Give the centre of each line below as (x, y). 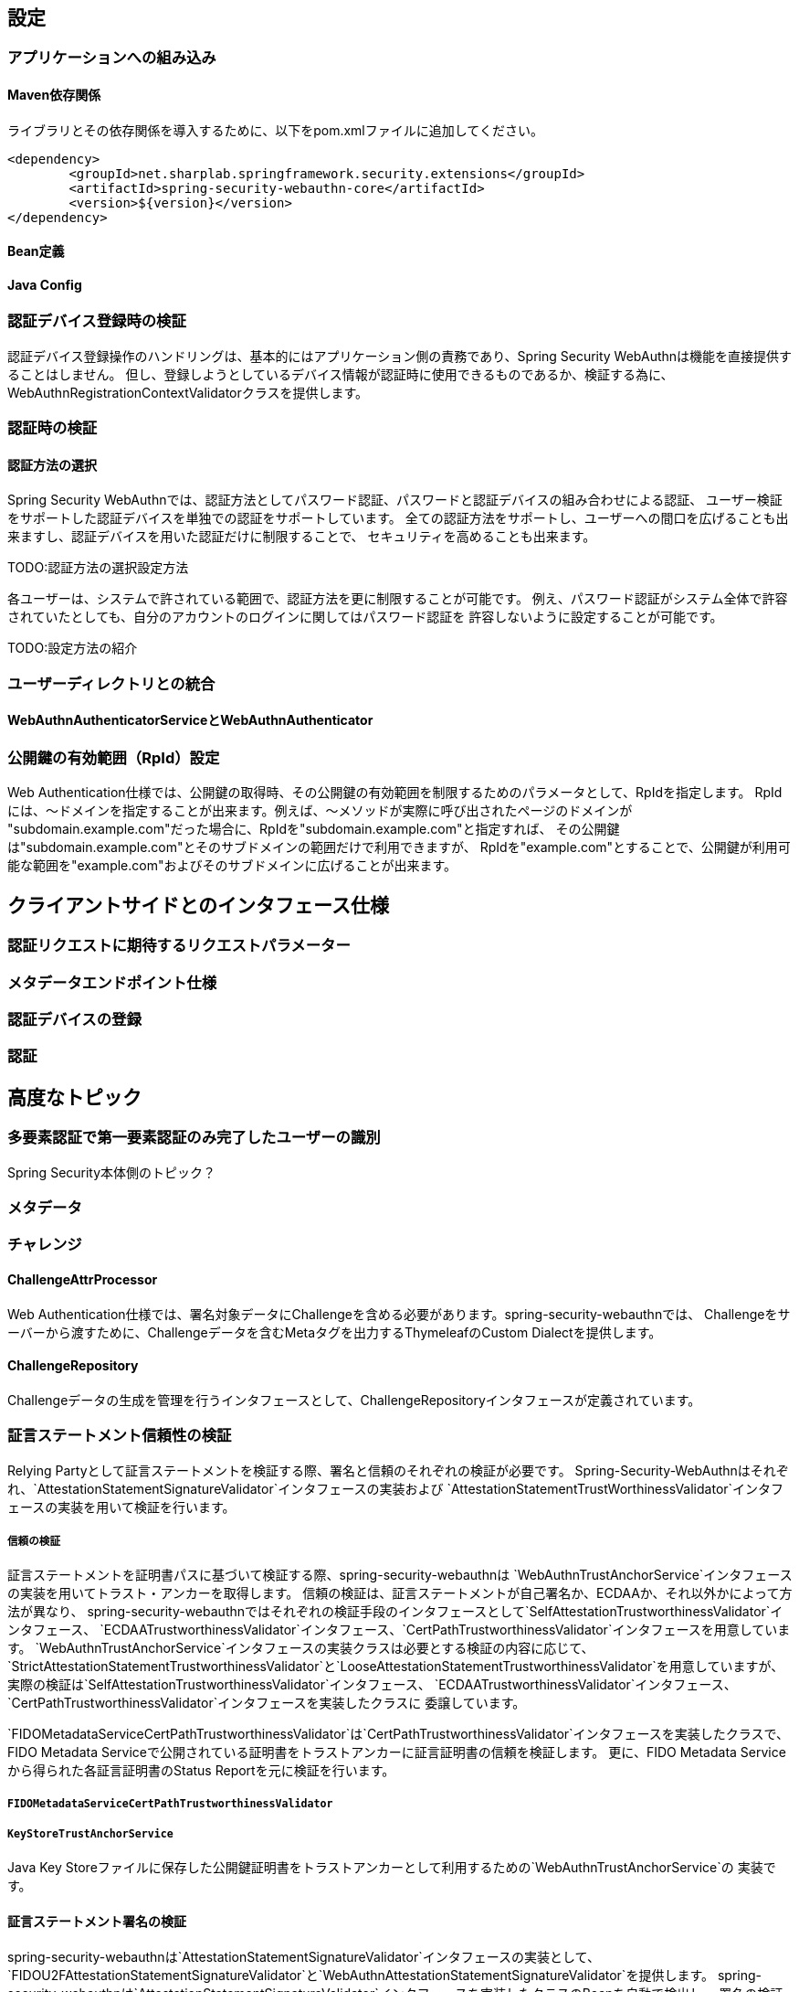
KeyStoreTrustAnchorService (90, 1834)
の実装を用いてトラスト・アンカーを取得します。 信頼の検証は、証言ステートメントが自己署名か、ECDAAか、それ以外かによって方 (400, 1593)
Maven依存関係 (54, 95)
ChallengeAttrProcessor (83, 1279)
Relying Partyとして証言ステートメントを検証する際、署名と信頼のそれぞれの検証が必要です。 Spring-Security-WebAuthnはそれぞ (398, 1470)
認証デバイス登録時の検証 (97, 321)
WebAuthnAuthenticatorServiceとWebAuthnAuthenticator (190, 720)
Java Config (45, 284)
